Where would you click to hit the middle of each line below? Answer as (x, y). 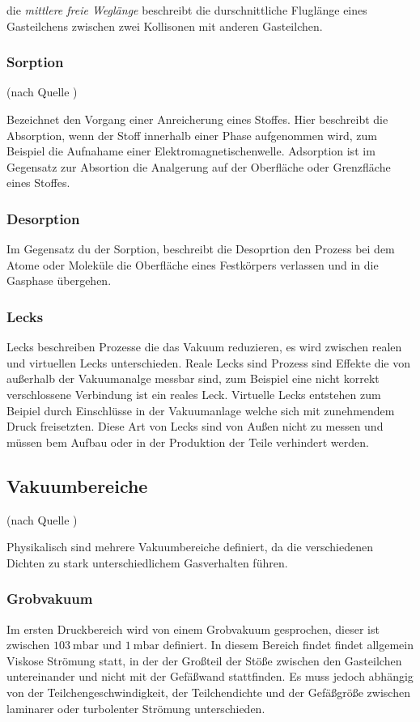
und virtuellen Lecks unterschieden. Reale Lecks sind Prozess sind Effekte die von (208, 362)
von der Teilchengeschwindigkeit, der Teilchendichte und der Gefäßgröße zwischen (208, 692)
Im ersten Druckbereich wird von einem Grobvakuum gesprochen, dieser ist (193, 629)
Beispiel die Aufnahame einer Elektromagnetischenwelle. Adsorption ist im (191, 151)
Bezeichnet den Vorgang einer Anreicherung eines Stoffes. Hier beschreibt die (197, 119)
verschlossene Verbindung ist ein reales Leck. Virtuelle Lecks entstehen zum (194, 394)
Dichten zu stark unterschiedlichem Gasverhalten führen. (147, 562)
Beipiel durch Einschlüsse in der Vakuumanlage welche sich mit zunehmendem (201, 410)
